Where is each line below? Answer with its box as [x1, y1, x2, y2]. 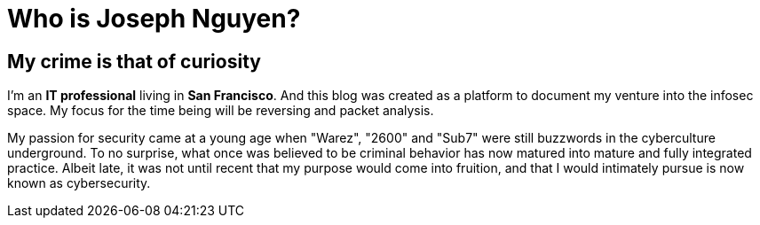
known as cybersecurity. [7, 175, 151, 191]
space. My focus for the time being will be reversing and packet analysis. [7, 103, 434, 119]
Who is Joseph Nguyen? [7, 4, 301, 34]
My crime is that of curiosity [7, 50, 261, 73]
